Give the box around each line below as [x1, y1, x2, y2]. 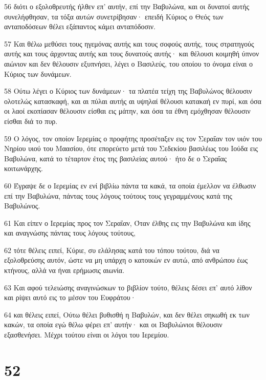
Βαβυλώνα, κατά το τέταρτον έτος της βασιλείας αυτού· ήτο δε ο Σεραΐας [4, 153, 227, 163]
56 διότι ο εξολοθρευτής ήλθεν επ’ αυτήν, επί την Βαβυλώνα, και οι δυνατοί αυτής [4, 1, 250, 11]
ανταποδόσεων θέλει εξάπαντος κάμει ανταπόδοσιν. [4, 21, 156, 32]
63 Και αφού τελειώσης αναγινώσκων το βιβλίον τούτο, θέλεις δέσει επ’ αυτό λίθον [4, 282, 252, 292]
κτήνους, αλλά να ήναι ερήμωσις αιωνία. [4, 265, 125, 276]
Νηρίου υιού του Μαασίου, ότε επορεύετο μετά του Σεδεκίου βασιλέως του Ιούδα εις [4, 143, 258, 154]
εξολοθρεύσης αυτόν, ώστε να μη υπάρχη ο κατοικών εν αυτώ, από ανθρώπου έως [4, 255, 248, 265]
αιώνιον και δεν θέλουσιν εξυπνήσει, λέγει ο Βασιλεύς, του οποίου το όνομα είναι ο [4, 58, 253, 69]
